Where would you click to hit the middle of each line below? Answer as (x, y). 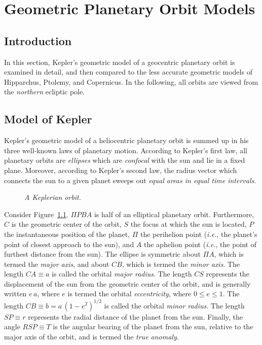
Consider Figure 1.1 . (36, 214)
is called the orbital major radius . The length (122, 274)
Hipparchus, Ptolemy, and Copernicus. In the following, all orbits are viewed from (131, 81)
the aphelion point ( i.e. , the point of (200, 244)
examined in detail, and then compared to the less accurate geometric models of (128, 72)
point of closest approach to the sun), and (69, 244)
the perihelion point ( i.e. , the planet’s (199, 234)
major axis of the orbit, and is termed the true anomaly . (91, 336)
